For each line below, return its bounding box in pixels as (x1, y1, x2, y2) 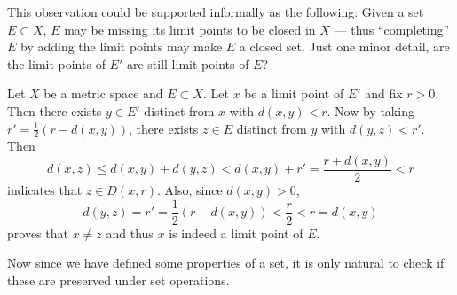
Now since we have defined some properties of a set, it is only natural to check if (7, 253, 445, 272)
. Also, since (157, 181, 223, 199)
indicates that (7, 181, 83, 199)
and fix (365, 84, 403, 103)
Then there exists (7, 101, 102, 120)
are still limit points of (126, 54, 249, 73)
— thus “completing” (334, 19, 450, 38)
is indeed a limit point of (169, 223, 303, 242)
